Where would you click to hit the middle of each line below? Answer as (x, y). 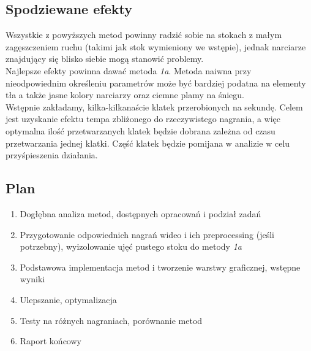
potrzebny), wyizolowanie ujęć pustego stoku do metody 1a (131, 246)
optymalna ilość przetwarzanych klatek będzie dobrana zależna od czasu (141, 130)
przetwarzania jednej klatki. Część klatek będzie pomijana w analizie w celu (148, 143)
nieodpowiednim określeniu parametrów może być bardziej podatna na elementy (156, 83)
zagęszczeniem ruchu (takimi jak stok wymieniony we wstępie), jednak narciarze (156, 46)
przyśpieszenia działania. (52, 155)
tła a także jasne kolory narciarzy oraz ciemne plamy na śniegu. (125, 95)
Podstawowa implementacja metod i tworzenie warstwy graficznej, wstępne (160, 267)
